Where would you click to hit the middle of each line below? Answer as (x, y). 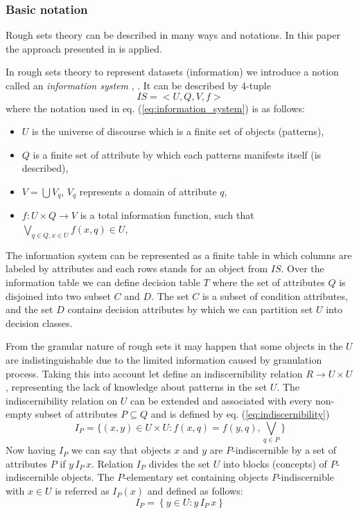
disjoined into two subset (58, 295)
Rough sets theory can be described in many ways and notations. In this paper (173, 35)
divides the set (179, 463)
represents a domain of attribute (148, 191)
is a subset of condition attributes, (275, 295)
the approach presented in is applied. (84, 48)
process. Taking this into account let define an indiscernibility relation (154, 373)
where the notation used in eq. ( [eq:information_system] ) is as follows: (155, 108)
